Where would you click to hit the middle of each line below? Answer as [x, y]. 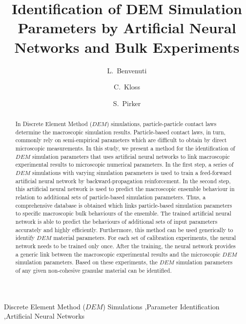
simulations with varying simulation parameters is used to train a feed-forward [132, 173]
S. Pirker [127, 103]
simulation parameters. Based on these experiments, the [86, 262]
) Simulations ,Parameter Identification [161, 306]
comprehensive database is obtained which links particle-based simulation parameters [124, 205]
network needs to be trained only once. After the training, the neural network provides [125, 246]
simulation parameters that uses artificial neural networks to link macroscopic [131, 156]
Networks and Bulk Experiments [127, 47]
